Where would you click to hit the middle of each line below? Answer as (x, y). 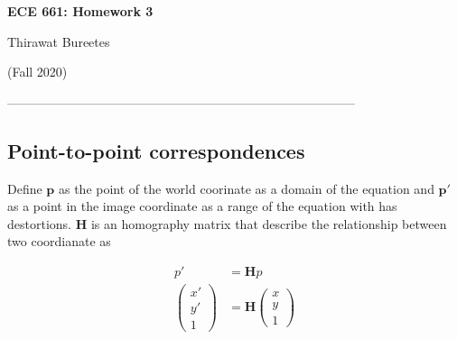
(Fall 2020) (37, 72)
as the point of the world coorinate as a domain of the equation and (246, 188)
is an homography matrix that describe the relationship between (269, 223)
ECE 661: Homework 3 (80, 11)
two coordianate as (59, 241)
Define (25, 188)
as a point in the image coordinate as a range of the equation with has (202, 206)
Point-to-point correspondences (156, 150)
